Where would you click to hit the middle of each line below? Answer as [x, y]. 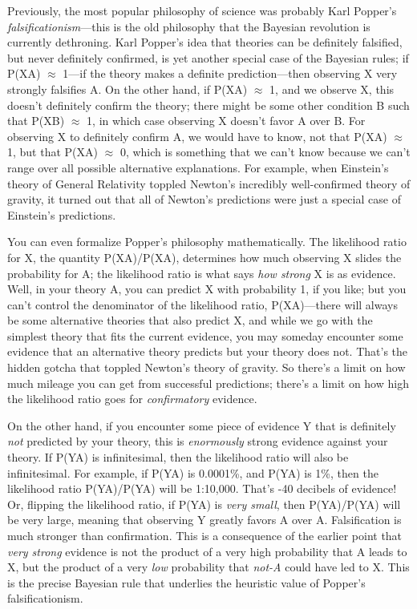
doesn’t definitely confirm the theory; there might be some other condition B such [208, 105]
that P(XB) [36, 121]
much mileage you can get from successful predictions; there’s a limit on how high [208, 383]
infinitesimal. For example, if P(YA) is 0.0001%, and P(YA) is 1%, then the [193, 472]
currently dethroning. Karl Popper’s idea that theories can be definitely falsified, [205, 42]
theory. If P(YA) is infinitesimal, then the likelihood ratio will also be [178, 457]
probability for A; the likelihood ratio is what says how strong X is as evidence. [202, 273]
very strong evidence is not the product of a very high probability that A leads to [207, 551]
